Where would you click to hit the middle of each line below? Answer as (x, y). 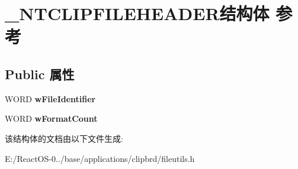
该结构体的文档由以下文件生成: (64, 138)
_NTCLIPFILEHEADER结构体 (137, 13)
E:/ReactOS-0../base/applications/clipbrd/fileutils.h (100, 158)
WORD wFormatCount (51, 118)
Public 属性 (40, 74)
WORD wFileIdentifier (50, 98)
